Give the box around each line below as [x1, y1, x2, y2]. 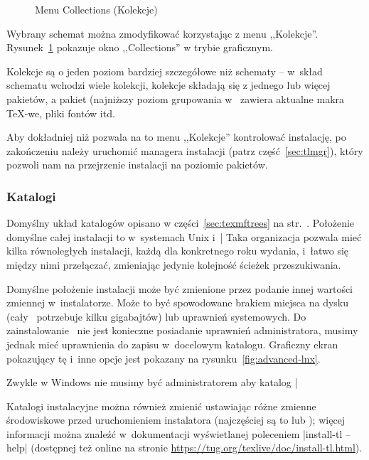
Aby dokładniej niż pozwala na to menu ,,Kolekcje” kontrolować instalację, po [6, 129, 346, 144]
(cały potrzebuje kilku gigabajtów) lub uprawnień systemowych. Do [6, 309, 306, 323]
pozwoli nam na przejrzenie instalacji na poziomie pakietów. [6, 157, 268, 172]
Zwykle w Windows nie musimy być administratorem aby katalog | [6, 375, 298, 390]
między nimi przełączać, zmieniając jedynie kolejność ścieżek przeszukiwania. [6, 257, 341, 272]
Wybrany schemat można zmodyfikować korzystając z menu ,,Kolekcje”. [6, 26, 319, 41]
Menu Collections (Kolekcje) [35, 2, 158, 16]
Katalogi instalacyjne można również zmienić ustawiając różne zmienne [6, 398, 316, 413]
